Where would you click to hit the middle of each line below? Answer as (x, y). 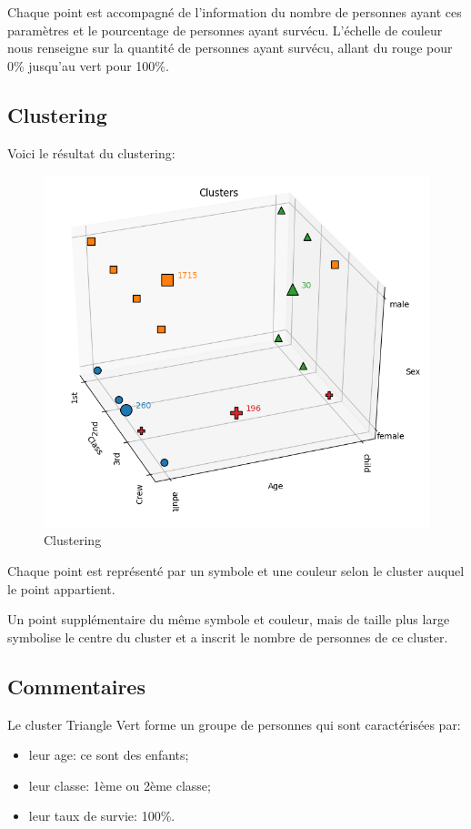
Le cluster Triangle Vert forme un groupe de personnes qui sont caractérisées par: (234, 724)
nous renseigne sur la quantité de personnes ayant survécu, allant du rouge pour (230, 48)
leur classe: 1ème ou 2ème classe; (120, 785)
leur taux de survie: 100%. (102, 816)
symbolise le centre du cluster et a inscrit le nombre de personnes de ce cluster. (228, 637)
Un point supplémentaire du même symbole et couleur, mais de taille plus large (229, 619)
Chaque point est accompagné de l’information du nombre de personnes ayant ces (235, 12)
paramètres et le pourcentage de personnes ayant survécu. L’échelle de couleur (225, 30)
